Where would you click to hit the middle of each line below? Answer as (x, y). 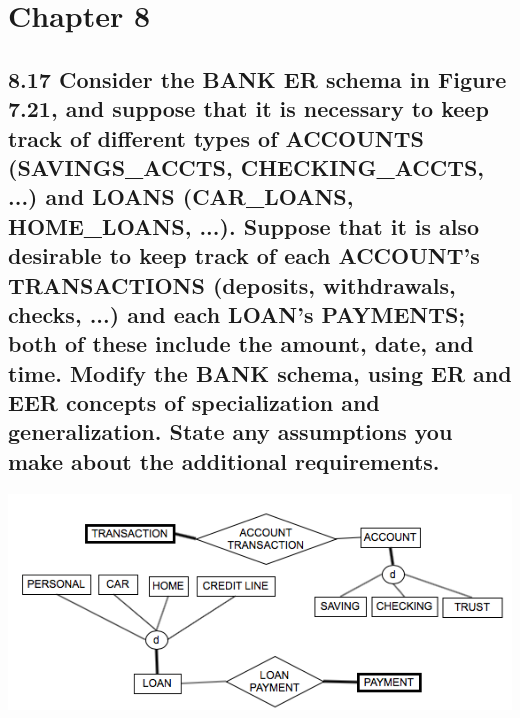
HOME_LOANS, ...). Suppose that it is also (244, 225)
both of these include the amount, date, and (241, 343)
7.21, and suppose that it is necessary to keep (248, 108)
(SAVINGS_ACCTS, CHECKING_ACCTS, (246, 166)
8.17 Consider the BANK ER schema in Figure (257, 78)
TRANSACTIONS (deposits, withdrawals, (232, 284)
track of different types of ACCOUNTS (216, 137)
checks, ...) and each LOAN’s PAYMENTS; (237, 313)
